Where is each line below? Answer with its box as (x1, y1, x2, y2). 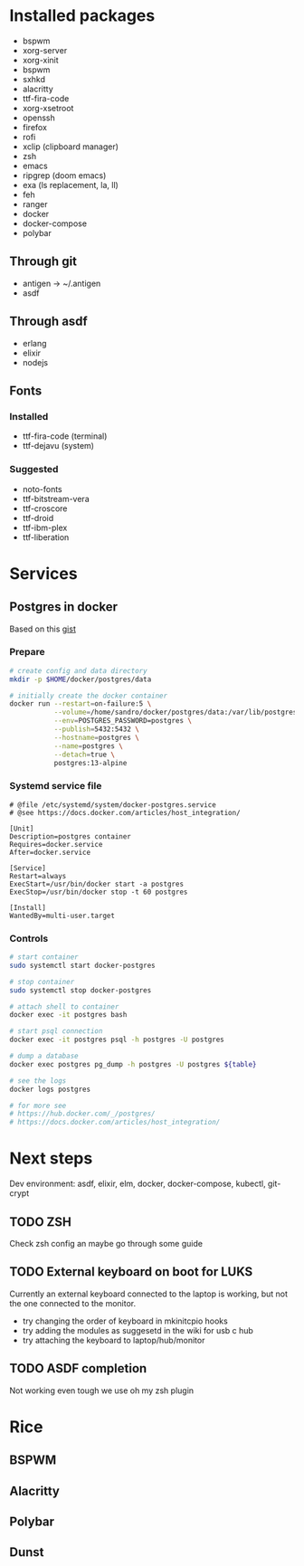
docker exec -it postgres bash (9, 1011, 128, 1020)
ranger (22, 198, 48, 209)
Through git (9, 254, 78, 270)
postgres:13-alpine (53, 758, 128, 767)
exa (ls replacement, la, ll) (22, 179, 119, 190)
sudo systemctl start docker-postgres (9, 961, 156, 970)
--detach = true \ (53, 750, 116, 759)
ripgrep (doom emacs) (22, 169, 107, 181)
